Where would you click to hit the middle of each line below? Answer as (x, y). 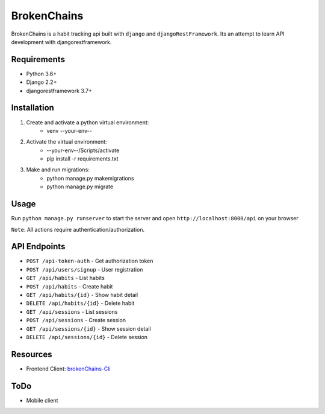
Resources (32, 354)
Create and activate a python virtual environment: (88, 122)
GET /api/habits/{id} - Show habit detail (82, 295)
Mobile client (42, 400)
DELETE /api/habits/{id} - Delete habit (80, 303)
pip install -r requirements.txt (82, 159)
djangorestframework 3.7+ (59, 91)
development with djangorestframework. (61, 42)
